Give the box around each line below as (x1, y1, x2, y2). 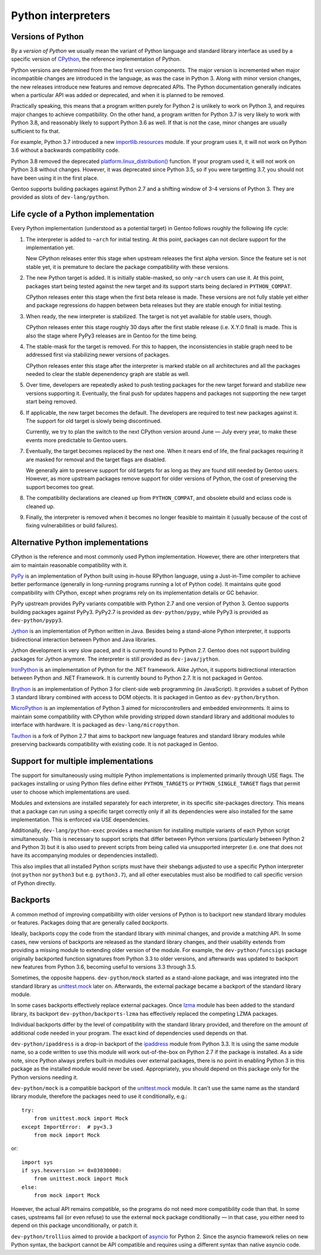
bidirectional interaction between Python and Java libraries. (11, 636, 157, 643)
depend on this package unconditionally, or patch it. (11, 1222, 139, 1229)
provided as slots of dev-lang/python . (11, 193, 110, 201)
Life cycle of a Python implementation (11, 209, 155, 220)
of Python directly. (11, 880, 56, 887)
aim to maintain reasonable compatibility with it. (11, 561, 128, 568)
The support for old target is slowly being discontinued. (26, 417, 162, 425)
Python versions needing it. (11, 1074, 78, 1081)
